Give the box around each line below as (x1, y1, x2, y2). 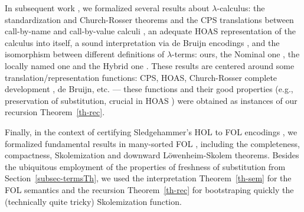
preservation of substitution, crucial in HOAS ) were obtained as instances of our (5, 94, 298, 106)
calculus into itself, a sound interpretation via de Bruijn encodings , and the (5, 36, 280, 48)
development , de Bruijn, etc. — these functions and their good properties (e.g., (5, 83, 293, 95)
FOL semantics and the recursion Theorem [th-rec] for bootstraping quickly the (5, 183, 294, 195)
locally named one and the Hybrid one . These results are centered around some (5, 59, 295, 71)
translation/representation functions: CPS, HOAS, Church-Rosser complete (5, 71, 277, 83)
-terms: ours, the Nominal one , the (172, 48, 300, 60)
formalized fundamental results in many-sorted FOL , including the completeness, (5, 137, 300, 149)
